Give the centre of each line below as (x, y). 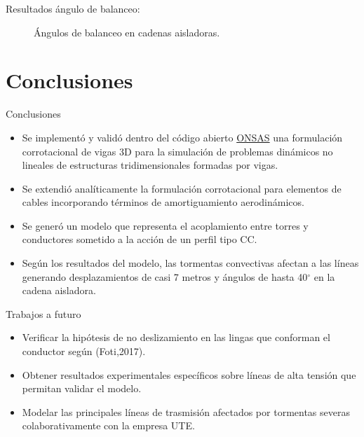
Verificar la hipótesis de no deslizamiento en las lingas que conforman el (176, 337)
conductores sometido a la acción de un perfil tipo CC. (140, 239)
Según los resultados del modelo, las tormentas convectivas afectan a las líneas (190, 263)
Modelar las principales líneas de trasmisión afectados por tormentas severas (186, 411)
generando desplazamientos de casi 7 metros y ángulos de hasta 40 (165, 276)
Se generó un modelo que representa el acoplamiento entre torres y (165, 225)
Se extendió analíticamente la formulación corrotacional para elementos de (182, 188)
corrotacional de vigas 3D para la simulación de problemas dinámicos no (177, 151)
